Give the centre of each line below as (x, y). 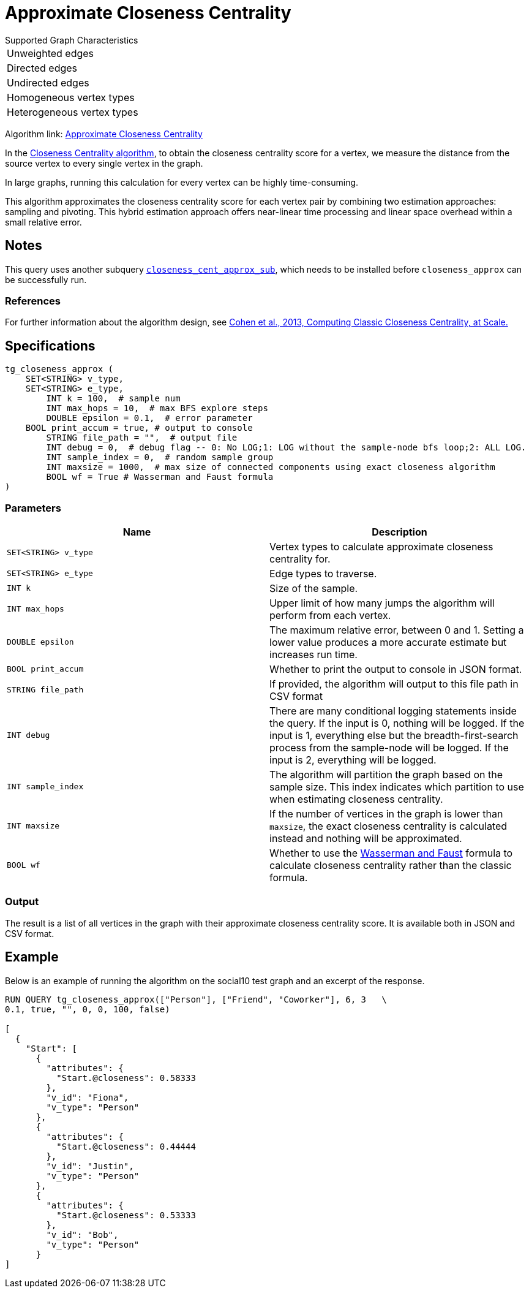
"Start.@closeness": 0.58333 (126, 1078)
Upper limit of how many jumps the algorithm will (382, 603)
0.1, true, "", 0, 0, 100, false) (88, 1009)
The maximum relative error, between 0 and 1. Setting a (397, 630)
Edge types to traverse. (323, 573)
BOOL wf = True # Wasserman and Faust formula (160, 477)
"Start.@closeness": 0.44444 (126, 1146)
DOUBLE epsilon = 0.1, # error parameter (149, 418)
